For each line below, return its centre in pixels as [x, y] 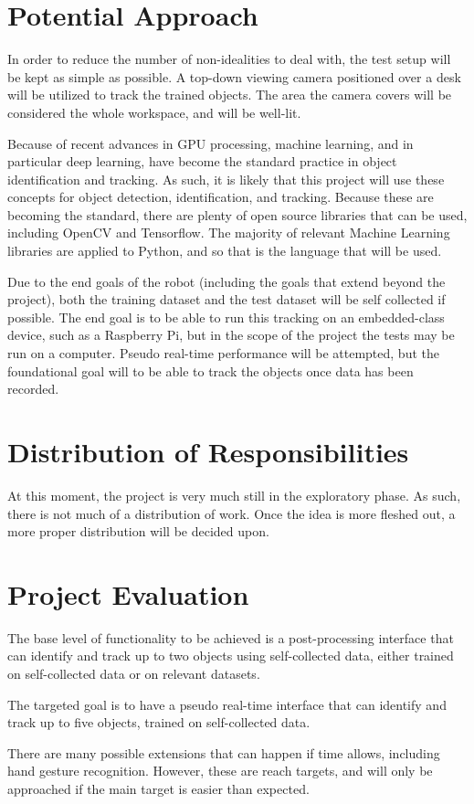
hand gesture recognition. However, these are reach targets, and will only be [220, 771]
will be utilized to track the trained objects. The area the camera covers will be [230, 95]
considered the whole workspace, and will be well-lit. [154, 112]
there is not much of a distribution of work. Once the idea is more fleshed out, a [232, 513]
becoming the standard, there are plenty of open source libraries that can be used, [237, 214]
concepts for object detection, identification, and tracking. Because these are [221, 197]
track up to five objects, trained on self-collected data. [159, 722]
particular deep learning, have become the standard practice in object [202, 161]
